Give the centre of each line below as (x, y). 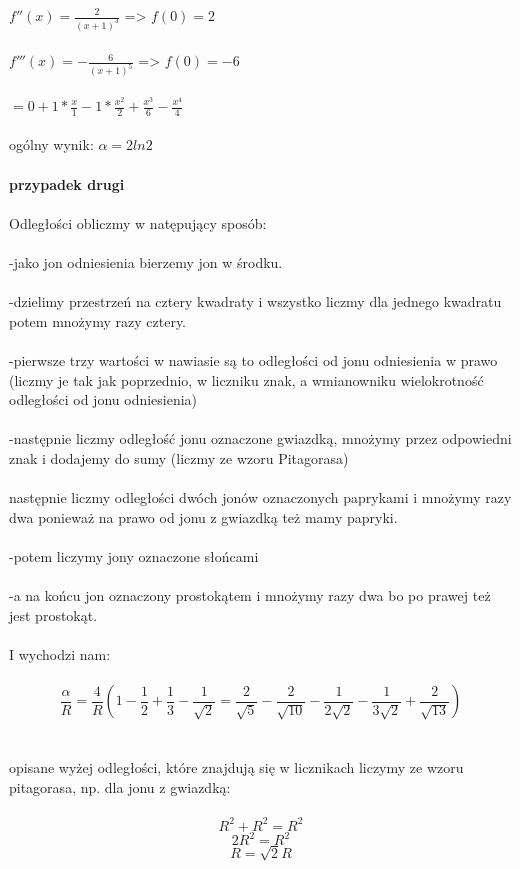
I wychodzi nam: (60, 653)
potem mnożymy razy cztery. (98, 320)
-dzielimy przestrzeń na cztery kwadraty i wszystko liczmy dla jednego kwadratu (255, 301)
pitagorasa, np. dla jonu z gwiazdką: (120, 786)
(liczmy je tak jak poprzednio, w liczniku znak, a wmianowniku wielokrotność (246, 379)
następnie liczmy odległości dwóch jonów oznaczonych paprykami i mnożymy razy (260, 497)
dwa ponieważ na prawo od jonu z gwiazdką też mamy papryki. (203, 516)
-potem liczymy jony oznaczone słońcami (134, 555)
